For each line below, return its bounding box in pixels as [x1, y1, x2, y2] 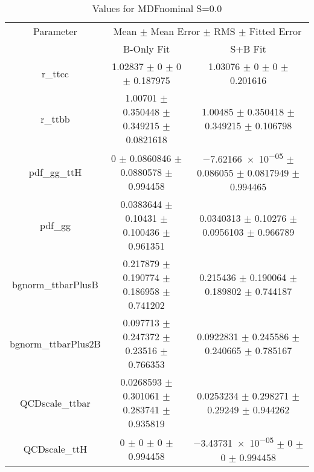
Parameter [33, 24, 77, 38]
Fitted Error [249, 24, 302, 38]
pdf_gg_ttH [28, 164, 82, 179]
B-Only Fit [123, 42, 170, 56]
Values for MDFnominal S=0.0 [92, 1, 222, 15]
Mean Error [150, 24, 200, 38]
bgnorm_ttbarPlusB [12, 277, 98, 291]
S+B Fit [230, 42, 266, 56]
